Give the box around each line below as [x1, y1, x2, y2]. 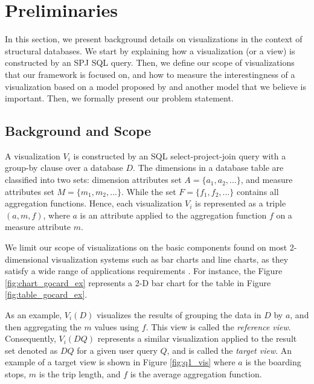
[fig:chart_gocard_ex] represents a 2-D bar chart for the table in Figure [5, 276, 271, 289]
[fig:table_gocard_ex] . [5, 288, 88, 301]
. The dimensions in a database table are [133, 161, 284, 174]
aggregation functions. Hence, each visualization [5, 197, 182, 210]
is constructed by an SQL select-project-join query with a [73, 149, 286, 162]
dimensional [5, 252, 49, 265]
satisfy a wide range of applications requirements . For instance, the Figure [5, 264, 283, 277]
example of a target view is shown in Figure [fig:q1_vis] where [5, 356, 235, 368]
